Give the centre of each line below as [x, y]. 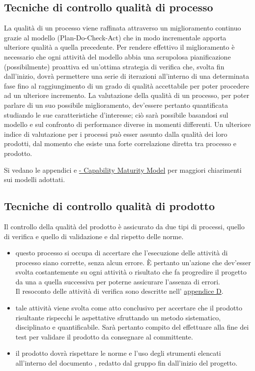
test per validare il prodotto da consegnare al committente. [104, 336]
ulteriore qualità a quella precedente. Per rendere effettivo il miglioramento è [119, 47]
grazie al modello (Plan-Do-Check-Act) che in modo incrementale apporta [115, 37]
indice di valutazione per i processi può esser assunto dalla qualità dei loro [116, 134]
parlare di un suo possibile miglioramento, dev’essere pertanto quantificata [116, 105]
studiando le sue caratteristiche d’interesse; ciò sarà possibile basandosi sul [116, 114]
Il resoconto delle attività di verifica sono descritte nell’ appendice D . [119, 291]
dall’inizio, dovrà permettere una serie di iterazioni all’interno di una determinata [127, 76]
